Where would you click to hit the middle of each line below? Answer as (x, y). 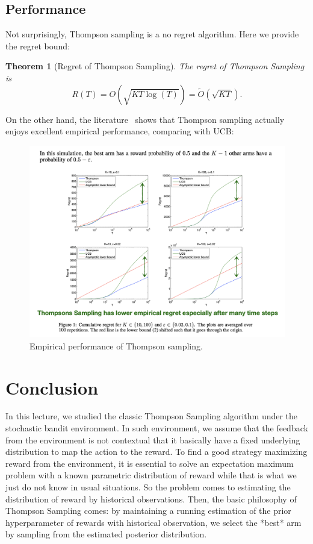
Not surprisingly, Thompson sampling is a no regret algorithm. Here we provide (152, 34)
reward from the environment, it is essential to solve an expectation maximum (150, 463)
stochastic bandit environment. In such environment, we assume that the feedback (157, 428)
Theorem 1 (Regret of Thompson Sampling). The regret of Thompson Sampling (155, 66)
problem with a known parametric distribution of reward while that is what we (151, 475)
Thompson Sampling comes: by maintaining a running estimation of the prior (148, 511)
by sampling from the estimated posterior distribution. (106, 534)
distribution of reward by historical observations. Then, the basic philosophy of (151, 499)
